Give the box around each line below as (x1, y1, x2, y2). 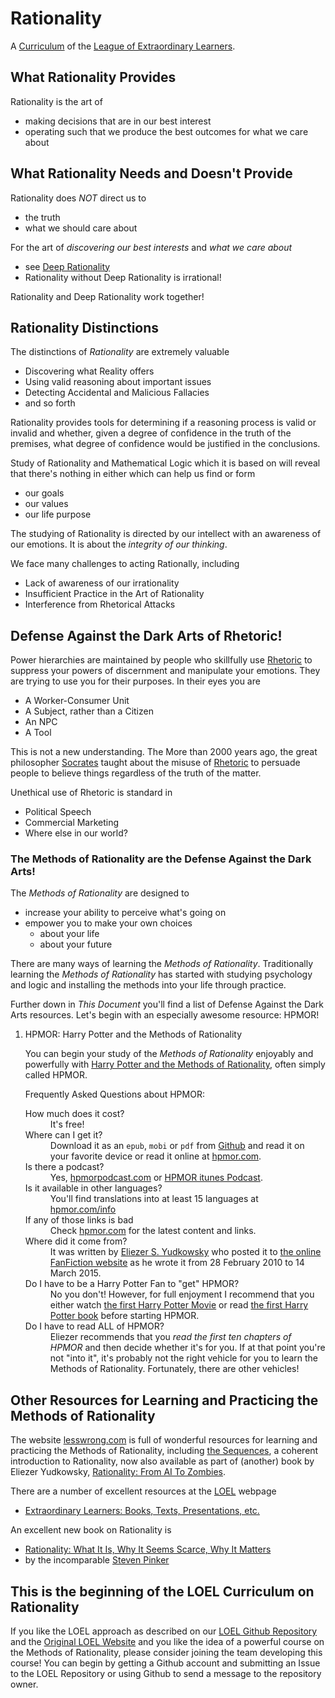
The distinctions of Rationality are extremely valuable (10, 346, 230, 358)
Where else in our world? (24, 827, 128, 839)
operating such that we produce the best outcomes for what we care (24, 125, 309, 137)
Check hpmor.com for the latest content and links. (49, 1225, 257, 1237)
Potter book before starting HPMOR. (49, 1310, 200, 1322)
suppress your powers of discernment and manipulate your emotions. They (10, 665, 321, 677)
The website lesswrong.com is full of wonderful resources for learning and (10, 1434, 318, 1446)
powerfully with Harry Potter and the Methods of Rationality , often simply (24, 1058, 326, 1071)
